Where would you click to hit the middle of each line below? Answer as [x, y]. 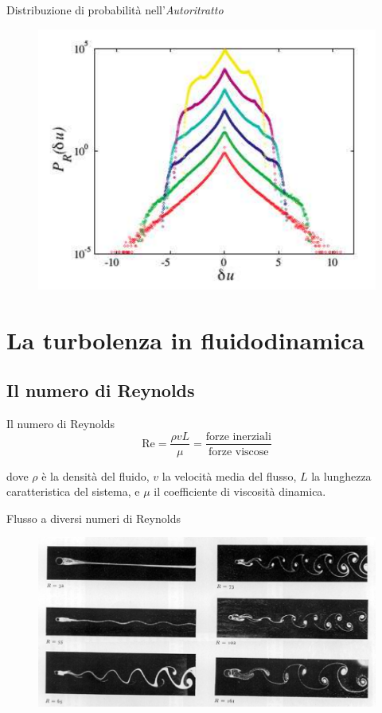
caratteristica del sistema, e [73, 491]
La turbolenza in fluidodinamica [185, 339]
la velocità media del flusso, [229, 475]
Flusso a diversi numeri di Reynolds [94, 518]
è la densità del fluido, [95, 475]
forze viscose [238, 452]
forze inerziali [238, 436]
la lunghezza [341, 475]
